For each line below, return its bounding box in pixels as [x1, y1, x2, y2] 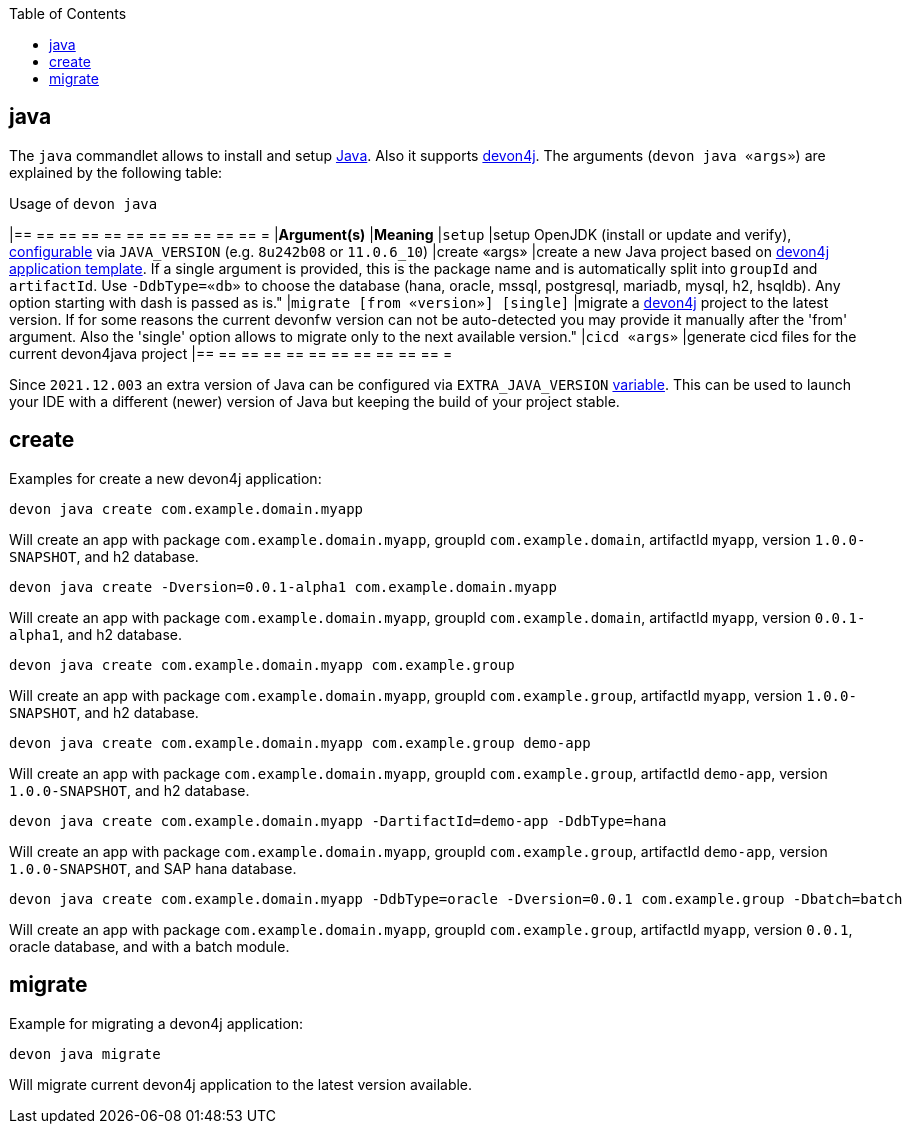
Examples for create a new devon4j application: [9, 469, 322, 487]
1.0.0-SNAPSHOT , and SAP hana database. [9, 859, 297, 877]
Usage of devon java [9, 194, 158, 212]
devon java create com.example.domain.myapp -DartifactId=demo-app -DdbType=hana [9, 812, 667, 829]
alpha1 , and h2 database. [9, 625, 183, 643]
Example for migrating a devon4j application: [9, 1014, 304, 1032]
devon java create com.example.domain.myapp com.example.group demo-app [9, 734, 591, 751]
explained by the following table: [9, 163, 223, 181]
